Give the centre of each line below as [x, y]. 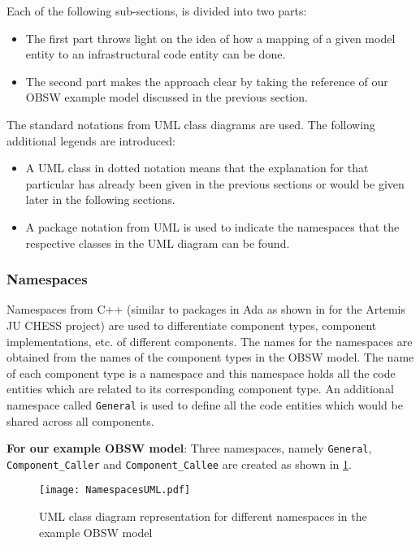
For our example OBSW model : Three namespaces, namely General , [189, 448]
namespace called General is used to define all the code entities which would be [205, 404]
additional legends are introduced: [91, 140]
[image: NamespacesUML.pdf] [115, 490]
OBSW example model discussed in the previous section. [167, 97]
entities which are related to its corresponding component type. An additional [200, 389]
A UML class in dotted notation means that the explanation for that [197, 168]
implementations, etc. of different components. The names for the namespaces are [210, 341]
